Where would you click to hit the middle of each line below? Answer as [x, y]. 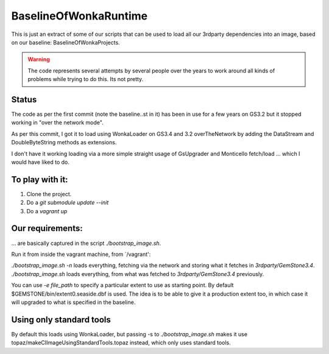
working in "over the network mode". [57, 122]
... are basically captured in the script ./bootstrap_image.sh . [86, 243]
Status [24, 100]
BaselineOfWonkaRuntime [80, 16]
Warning [39, 59]
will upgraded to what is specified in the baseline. [73, 302]
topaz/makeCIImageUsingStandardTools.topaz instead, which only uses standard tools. [121, 343]
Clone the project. [49, 194]
